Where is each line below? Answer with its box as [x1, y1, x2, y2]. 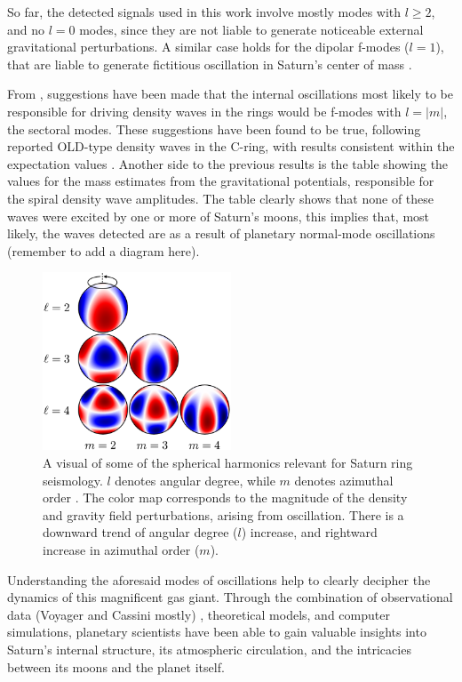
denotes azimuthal [294, 470, 394, 489]
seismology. [43, 470, 103, 489]
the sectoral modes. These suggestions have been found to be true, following [7, 119, 421, 138]
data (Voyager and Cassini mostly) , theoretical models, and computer [7, 605, 390, 623]
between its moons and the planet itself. [7, 657, 225, 676]
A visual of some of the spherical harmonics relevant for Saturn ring [43, 453, 413, 472]
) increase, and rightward [241, 523, 378, 542]
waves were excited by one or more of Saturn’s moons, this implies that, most [7, 206, 430, 225]
